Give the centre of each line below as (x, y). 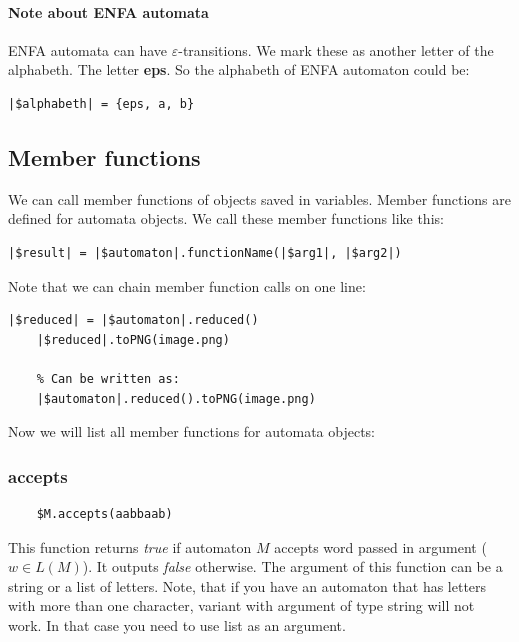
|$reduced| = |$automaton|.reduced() (133, 320)
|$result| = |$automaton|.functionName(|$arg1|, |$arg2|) (205, 252)
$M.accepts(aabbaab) (104, 513)
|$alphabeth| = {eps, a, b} (101, 103)
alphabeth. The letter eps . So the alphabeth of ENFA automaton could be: (239, 69)
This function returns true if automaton (130, 546)
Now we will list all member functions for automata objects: (192, 431)
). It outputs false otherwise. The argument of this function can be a (292, 566)
